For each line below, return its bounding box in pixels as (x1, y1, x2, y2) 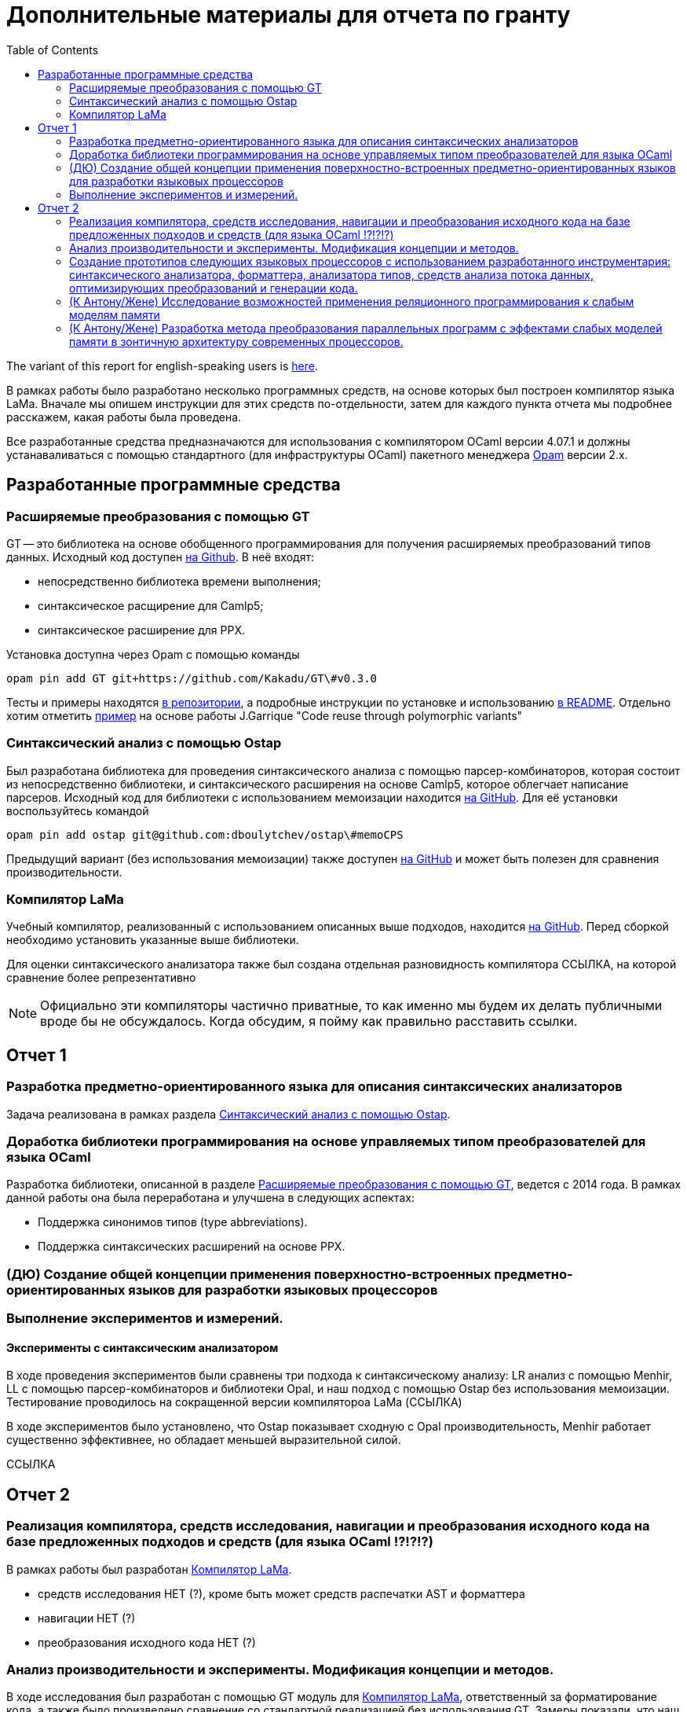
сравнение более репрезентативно (6, 971, 196, 985)
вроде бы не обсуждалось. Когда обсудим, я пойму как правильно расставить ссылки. (40, 1013, 578, 1030)
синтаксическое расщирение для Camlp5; (38, 598, 264, 612)
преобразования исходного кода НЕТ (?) (38, 1635, 256, 1649)
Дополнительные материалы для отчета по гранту (6, 2, 571, 28)
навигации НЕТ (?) (38, 1611, 136, 1625)
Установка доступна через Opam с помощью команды (6, 647, 300, 661)
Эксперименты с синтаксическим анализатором (6, 1340, 279, 1354)
